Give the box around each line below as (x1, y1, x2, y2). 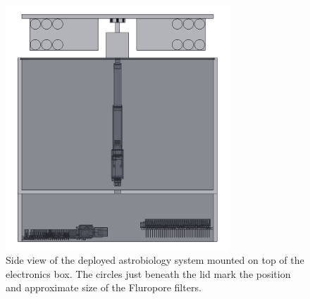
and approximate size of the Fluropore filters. (6, 280, 201, 295)
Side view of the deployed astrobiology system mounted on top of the (6, 253, 304, 267)
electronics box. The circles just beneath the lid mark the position (6, 266, 291, 281)
